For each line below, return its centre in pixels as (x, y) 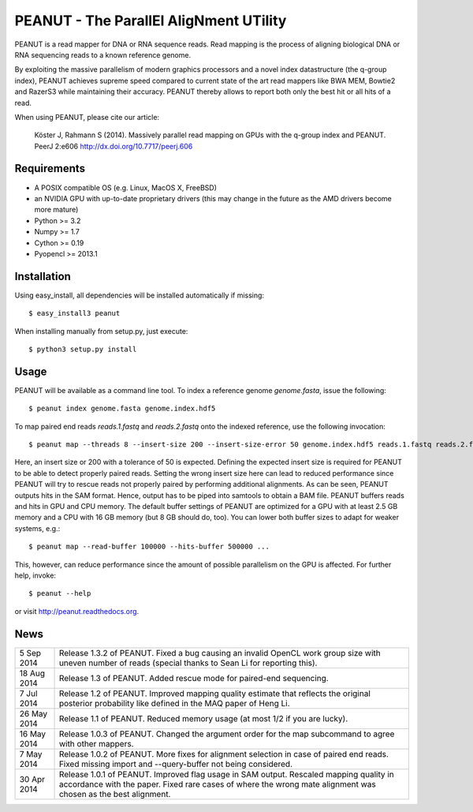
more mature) (56, 210)
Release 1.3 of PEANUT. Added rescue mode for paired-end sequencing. (194, 678)
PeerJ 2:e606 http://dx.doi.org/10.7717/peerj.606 (114, 146)
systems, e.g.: (37, 528)
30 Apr (32, 779)
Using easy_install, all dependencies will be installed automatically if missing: (139, 295)
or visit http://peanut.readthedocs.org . (77, 611)
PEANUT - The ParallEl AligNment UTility (151, 21)
